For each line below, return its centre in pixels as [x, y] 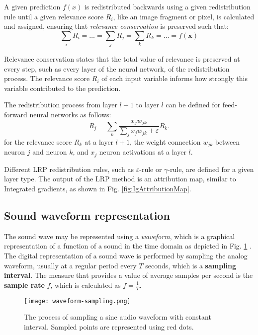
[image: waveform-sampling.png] [77, 301]
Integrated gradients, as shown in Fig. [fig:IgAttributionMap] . [98, 189]
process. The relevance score [47, 78]
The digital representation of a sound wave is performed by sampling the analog [126, 256]
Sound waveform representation [87, 215]
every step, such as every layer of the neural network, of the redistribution [117, 68]
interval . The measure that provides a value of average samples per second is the [129, 275]
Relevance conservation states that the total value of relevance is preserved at [122, 59]
